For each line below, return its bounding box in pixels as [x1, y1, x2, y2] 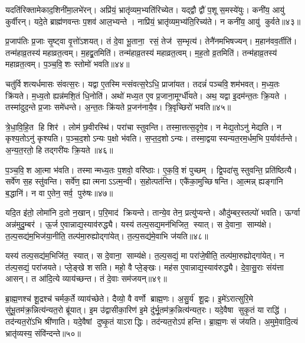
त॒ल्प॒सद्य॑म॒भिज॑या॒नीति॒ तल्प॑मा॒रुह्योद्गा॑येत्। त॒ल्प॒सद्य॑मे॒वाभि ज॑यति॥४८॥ [5, 229, 208, 242]
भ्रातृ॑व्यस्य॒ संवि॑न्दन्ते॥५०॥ [5, 326, 81, 339]
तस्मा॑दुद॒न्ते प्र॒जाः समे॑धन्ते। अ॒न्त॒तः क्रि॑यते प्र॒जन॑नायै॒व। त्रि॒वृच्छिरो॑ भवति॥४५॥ [5, 101, 231, 113]
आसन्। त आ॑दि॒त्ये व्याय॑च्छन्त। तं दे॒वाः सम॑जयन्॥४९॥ [5, 272, 167, 285]
